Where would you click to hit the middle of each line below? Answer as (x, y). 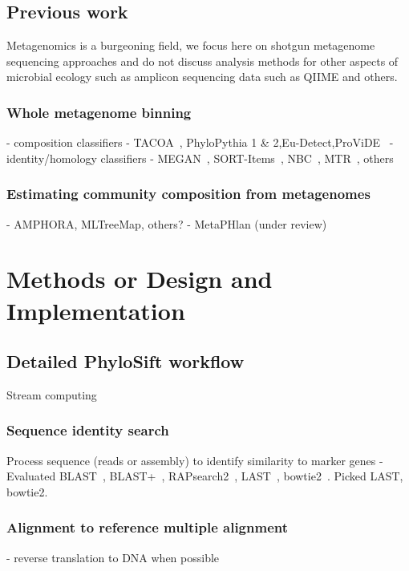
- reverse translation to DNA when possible (113, 557)
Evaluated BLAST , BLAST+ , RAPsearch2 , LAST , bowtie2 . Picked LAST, (205, 476)
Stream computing (52, 394)
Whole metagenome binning (99, 112)
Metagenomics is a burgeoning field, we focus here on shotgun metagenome (191, 45)
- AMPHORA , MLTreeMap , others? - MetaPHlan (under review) (167, 223)
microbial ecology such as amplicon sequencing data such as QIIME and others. (202, 77)
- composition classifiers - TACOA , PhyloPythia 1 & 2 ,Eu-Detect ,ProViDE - (200, 142)
